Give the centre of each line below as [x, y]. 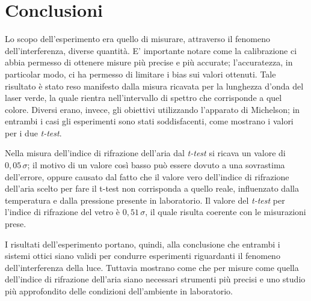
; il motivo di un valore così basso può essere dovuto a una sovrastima [156, 165]
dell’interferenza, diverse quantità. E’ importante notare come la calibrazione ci [151, 50]
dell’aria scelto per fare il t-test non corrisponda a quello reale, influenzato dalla [152, 188]
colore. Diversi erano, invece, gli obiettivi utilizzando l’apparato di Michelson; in [152, 109]
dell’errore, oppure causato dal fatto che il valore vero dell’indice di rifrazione [147, 176]
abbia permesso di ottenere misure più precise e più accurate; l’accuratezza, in [149, 62]
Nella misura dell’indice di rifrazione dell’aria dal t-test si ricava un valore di [145, 153]
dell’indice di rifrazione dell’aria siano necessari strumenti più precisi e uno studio [155, 279]
